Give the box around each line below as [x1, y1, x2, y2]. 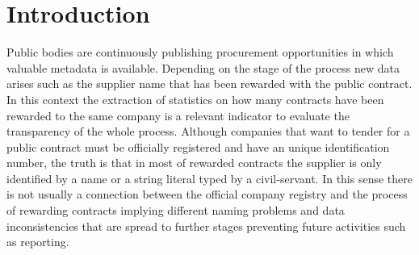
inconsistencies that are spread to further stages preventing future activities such [6, 217, 406, 234]
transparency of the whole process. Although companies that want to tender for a [6, 123, 410, 140]
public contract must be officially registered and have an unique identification [6, 138, 390, 155]
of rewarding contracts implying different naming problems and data [6, 202, 345, 219]
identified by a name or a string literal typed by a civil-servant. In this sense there [6, 169, 413, 186]
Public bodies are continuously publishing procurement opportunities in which [6, 44, 394, 61]
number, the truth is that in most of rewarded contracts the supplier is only [6, 154, 382, 171]
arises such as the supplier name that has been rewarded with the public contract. [6, 75, 413, 92]
